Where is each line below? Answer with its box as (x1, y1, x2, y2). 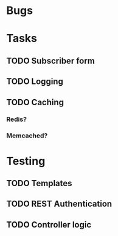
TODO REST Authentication (6, 199, 113, 209)
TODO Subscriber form (6, 55, 95, 66)
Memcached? (6, 131, 48, 140)
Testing (6, 154, 46, 168)
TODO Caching (6, 97, 64, 107)
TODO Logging (6, 77, 64, 87)
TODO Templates (6, 178, 72, 189)
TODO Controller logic (6, 220, 92, 230)
